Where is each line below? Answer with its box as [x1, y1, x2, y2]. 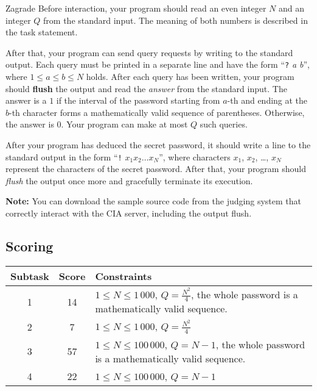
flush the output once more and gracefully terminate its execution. [5, 174, 253, 187]
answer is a [5, 94, 47, 107]
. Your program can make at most [61, 118, 188, 131]
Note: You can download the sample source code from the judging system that [5, 195, 301, 207]
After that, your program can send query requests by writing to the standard [5, 46, 293, 59]
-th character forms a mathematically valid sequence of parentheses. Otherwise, [9, 106, 305, 118]
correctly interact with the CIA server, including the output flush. [5, 207, 252, 220]
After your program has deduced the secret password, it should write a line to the [5, 138, 311, 151]
